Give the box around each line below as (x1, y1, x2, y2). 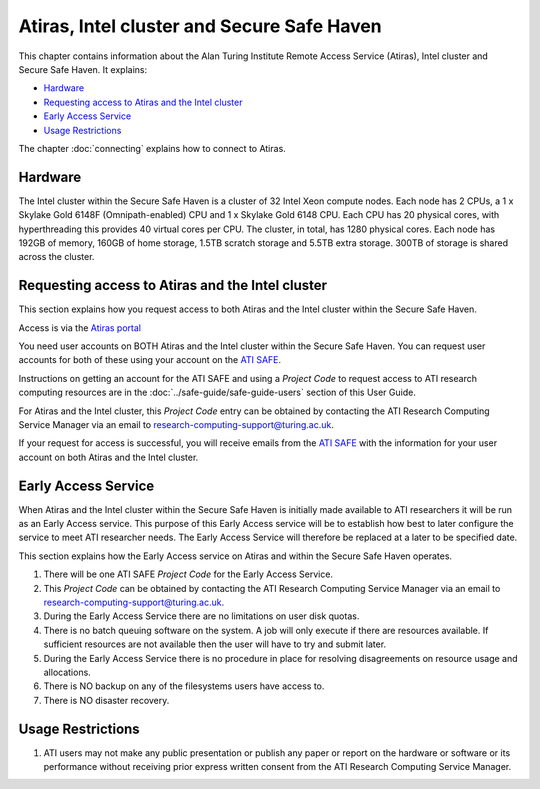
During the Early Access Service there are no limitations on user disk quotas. (43, 610, 360, 622)
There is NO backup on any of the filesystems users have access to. (43, 680, 325, 692)
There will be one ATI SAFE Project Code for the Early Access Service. (43, 568, 334, 580)
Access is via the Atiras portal (18, 321, 142, 334)
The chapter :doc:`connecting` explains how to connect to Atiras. (18, 142, 287, 154)
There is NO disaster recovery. (43, 694, 170, 706)
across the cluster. (18, 251, 95, 263)
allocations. (43, 666, 92, 678)
